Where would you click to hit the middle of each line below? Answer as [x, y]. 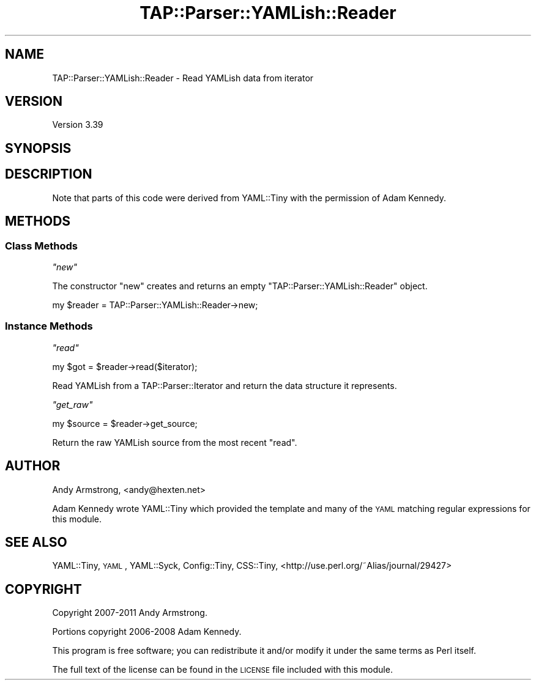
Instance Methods [49, 326]
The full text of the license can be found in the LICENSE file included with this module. [222, 670]
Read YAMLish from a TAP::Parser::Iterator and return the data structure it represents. [225, 385]
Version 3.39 [78, 125]
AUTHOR [33, 466]
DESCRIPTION [49, 174]
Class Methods [41, 246]
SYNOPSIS [38, 148]
